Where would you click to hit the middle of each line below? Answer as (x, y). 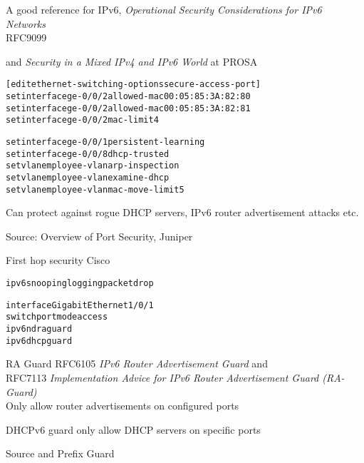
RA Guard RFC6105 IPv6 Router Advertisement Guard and (137, 363)
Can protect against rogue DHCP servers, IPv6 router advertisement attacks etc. (182, 212)
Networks (26, 23)
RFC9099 (26, 37)
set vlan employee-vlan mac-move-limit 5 (95, 189)
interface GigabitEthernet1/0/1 (80, 305)
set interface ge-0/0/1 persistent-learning (105, 142)
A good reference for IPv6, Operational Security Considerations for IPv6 (164, 9)
